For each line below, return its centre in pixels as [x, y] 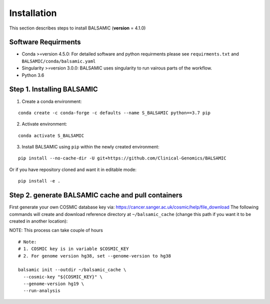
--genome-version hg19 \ [54, 284]
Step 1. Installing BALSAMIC [54, 89]
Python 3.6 [33, 75]
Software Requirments [45, 42]
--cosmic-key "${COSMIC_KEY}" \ [63, 277]
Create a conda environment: [52, 101]
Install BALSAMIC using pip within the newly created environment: [90, 147]
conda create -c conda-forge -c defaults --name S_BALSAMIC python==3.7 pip [114, 113]
